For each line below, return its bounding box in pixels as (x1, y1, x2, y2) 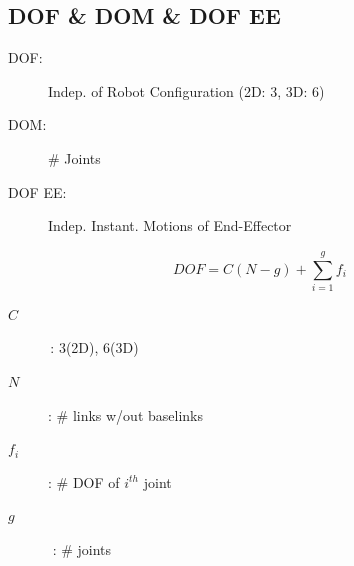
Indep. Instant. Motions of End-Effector (48, 215, 292, 236)
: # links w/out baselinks (48, 404, 204, 425)
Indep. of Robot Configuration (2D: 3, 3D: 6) (48, 80, 325, 101)
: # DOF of (48, 471, 120, 492)
